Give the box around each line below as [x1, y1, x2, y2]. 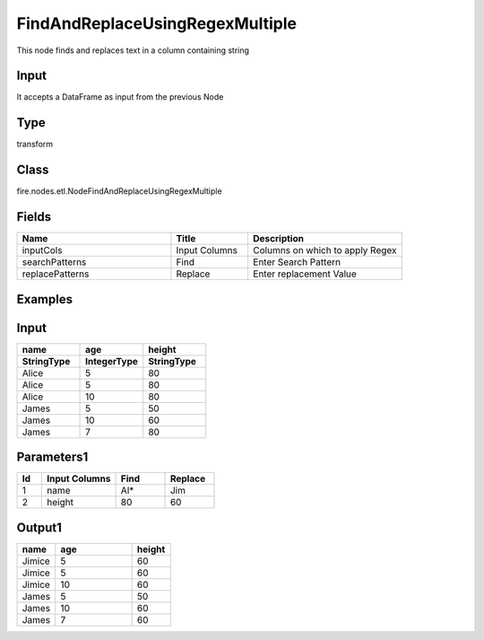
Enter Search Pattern [252, 256, 341, 268]
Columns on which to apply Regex [252, 244, 397, 257]
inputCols [22, 244, 63, 257]
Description [252, 232, 305, 245]
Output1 [16, 520, 63, 535]
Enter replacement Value [252, 267, 358, 280]
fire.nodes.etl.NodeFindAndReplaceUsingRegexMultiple [16, 186, 223, 197]
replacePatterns [22, 267, 90, 280]
